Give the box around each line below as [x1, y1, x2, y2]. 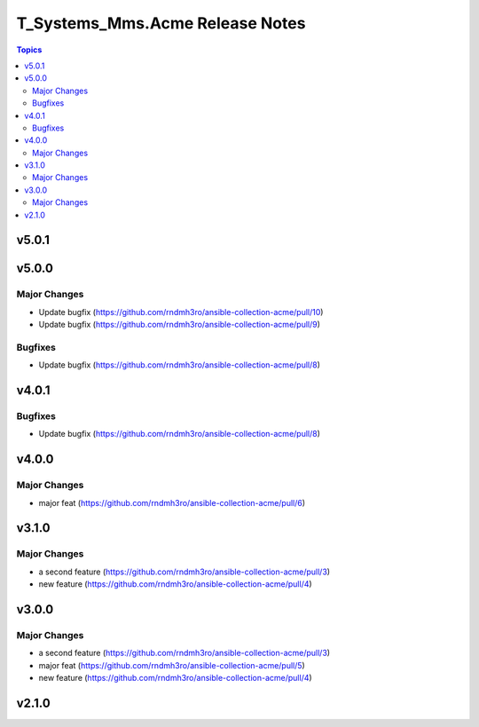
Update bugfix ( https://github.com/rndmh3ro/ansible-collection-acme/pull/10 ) [38, 306, 324, 317]
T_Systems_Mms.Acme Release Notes [16, 13, 306, 33]
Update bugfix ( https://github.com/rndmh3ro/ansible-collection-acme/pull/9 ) [38, 320, 321, 330]
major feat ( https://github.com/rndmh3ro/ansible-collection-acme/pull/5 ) [38, 660, 305, 670]
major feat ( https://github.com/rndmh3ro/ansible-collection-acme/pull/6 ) [38, 497, 306, 508]
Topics [16, 44, 43, 55]
